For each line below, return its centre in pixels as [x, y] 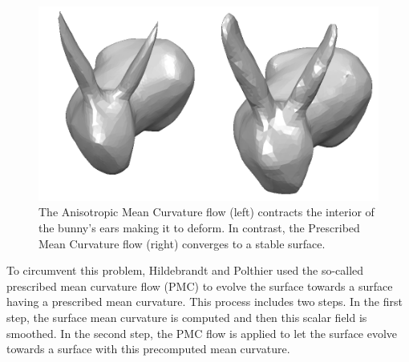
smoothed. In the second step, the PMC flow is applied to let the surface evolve [202, 333]
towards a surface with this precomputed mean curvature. [148, 349]
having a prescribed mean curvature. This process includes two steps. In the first [204, 302]
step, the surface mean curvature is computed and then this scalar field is [187, 317]
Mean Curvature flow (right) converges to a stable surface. [182, 243]
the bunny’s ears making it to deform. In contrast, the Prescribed [199, 227]
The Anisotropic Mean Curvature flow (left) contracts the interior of [207, 212]
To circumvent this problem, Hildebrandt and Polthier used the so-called [185, 270]
